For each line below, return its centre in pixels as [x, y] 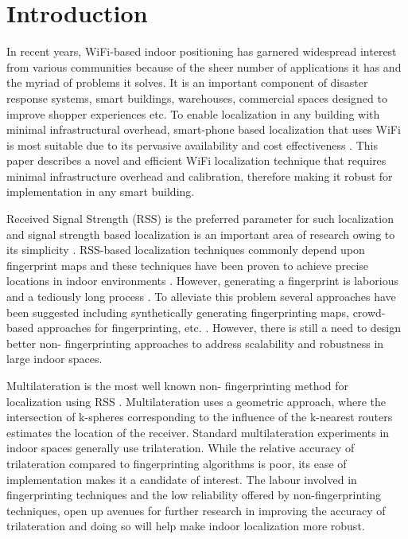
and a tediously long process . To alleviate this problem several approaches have [201, 297]
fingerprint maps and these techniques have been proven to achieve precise [188, 265]
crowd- [369, 312]
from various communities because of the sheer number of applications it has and [204, 66]
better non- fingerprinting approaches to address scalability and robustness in [195, 343]
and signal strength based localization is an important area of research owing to [201, 234]
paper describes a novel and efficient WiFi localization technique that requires [196, 160]
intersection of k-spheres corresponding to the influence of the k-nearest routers [200, 417]
